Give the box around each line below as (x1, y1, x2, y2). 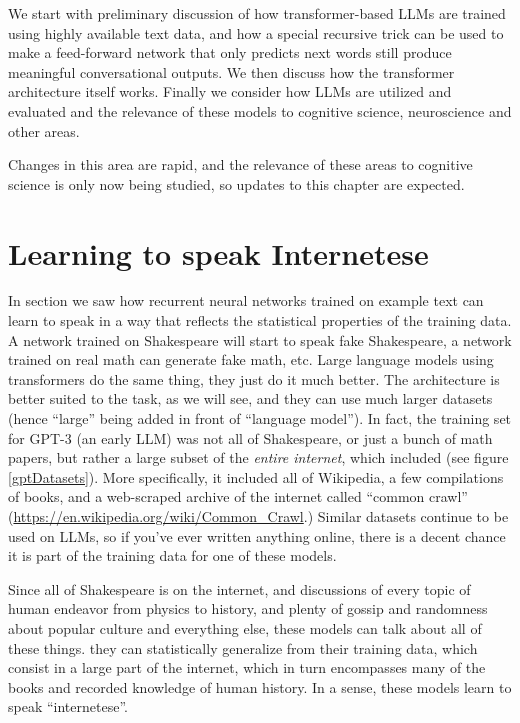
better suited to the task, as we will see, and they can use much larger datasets (8, 388, 493, 409)
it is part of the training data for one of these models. (8, 545, 337, 566)
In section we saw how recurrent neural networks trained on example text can (8, 290, 484, 311)
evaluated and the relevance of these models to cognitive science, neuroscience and (8, 100, 512, 121)
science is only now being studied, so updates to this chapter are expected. (8, 173, 465, 194)
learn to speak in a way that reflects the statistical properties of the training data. (8, 310, 512, 331)
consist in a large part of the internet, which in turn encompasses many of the (8, 657, 486, 678)
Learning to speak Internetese (8, 232, 429, 273)
